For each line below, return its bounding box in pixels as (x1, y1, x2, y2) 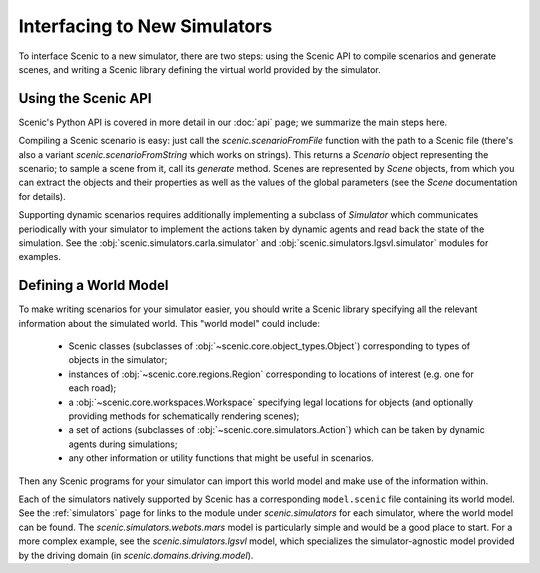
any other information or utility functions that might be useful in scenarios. (68, 452, 374, 464)
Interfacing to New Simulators (18, 15, 273, 37)
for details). (18, 190, 66, 202)
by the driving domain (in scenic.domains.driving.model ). (18, 549, 254, 561)
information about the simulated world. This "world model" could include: (18, 317, 320, 329)
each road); (68, 382, 117, 394)
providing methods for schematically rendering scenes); (68, 410, 300, 422)
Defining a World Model (18, 277, 169, 294)
